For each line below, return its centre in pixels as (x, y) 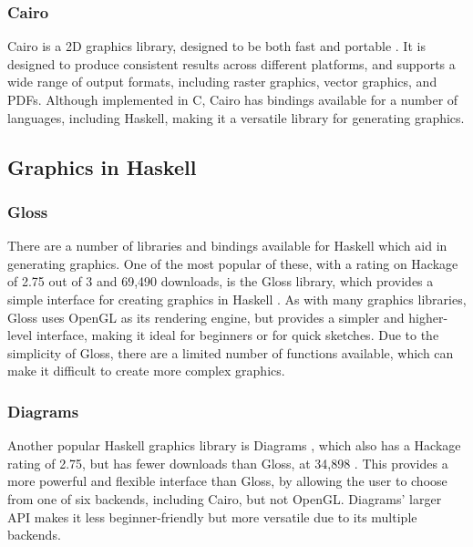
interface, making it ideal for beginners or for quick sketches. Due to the (237, 335)
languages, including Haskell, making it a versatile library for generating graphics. (236, 117)
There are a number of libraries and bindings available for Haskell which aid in (227, 246)
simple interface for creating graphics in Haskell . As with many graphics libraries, (237, 299)
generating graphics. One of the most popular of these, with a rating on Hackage (233, 263)
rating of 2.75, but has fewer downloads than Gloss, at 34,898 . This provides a (228, 463)
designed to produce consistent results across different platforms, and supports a (231, 63)
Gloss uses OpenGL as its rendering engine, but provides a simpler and (206, 317)
